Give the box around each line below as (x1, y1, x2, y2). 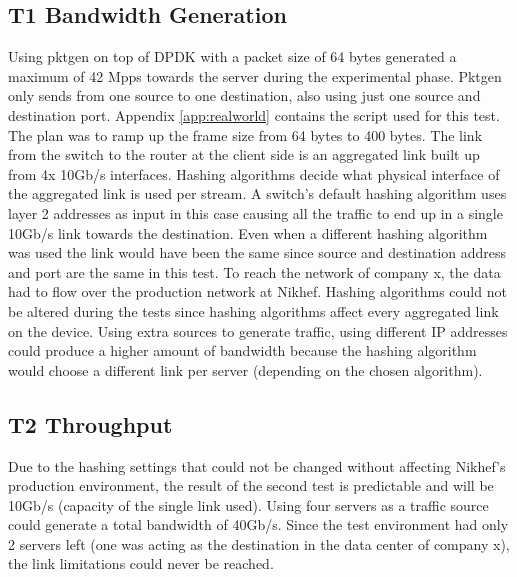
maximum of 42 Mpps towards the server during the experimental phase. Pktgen (8, 65, 502, 86)
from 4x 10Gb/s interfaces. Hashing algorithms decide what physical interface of (8, 163, 500, 184)
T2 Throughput (8, 408, 173, 439)
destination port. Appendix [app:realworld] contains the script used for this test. (8, 104, 500, 125)
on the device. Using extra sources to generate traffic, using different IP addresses (8, 320, 508, 341)
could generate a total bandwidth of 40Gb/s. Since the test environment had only (8, 514, 509, 535)
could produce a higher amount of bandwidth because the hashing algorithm (8, 340, 477, 361)
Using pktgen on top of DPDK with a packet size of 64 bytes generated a (8, 46, 457, 67)
